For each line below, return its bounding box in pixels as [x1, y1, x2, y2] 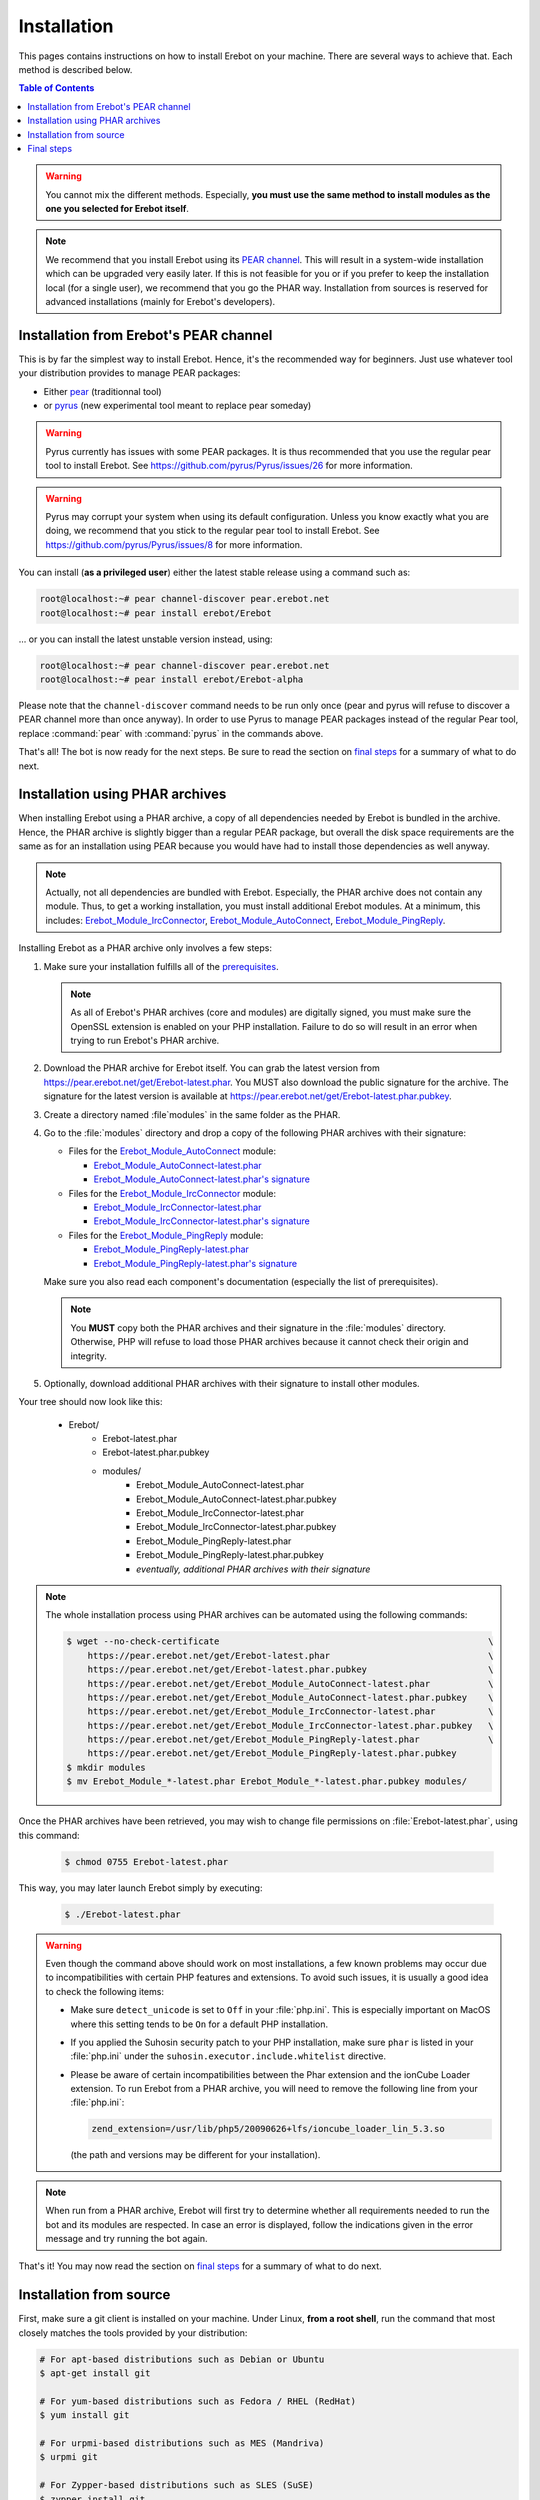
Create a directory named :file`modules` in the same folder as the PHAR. [43, 1108, 341, 1120]
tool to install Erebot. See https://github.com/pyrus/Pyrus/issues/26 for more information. [45, 460, 414, 472]
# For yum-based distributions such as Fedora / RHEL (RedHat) [39, 2395, 357, 2407]
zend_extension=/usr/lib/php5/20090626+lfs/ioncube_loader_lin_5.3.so [91, 2123, 445, 2135]
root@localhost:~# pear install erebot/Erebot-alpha [39, 673, 304, 685]
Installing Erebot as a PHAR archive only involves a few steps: [18, 942, 272, 954]
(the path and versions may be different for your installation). [70, 2149, 321, 2161]
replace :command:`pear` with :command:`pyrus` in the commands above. [18, 727, 324, 739]
